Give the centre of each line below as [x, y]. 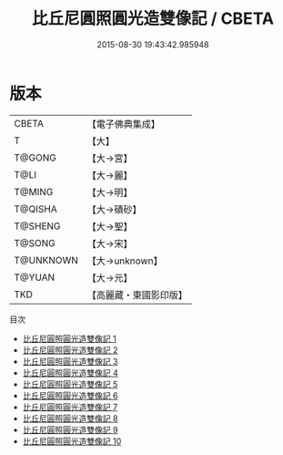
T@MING [34, 191]
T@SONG [35, 243]
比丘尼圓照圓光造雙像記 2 [70, 350]
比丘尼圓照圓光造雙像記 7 [70, 407]
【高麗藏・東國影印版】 [137, 295]
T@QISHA [35, 209]
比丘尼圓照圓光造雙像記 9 [70, 429]
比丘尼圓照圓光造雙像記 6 [70, 395]
